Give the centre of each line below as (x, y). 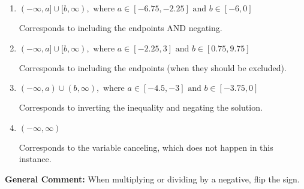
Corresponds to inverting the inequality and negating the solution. (141, 107)
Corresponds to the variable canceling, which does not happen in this (146, 147)
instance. (35, 159)
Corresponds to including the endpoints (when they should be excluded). (153, 67)
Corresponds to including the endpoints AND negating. (121, 28)
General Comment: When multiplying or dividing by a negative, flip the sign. (152, 179)
